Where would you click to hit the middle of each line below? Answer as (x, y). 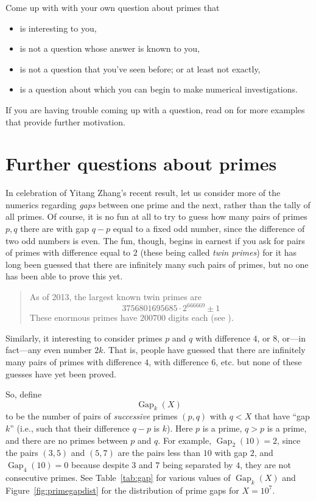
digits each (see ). (201, 317)
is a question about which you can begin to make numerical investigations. (159, 89)
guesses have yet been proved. (61, 373)
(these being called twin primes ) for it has (219, 252)
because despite (100, 465)
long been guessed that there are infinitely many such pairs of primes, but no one (157, 264)
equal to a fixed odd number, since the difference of (209, 229)
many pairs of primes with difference (74, 361)
